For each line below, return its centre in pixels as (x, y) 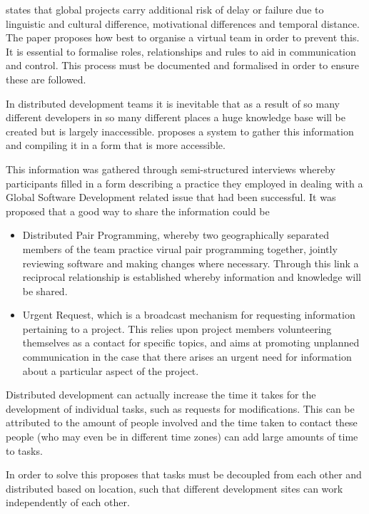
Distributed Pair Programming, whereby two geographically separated (176, 235)
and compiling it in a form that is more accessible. (116, 145)
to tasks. (24, 450)
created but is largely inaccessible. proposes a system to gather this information (180, 131)
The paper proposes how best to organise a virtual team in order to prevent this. (183, 37)
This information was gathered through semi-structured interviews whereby (171, 169)
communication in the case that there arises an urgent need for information (187, 357)
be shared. (45, 291)
